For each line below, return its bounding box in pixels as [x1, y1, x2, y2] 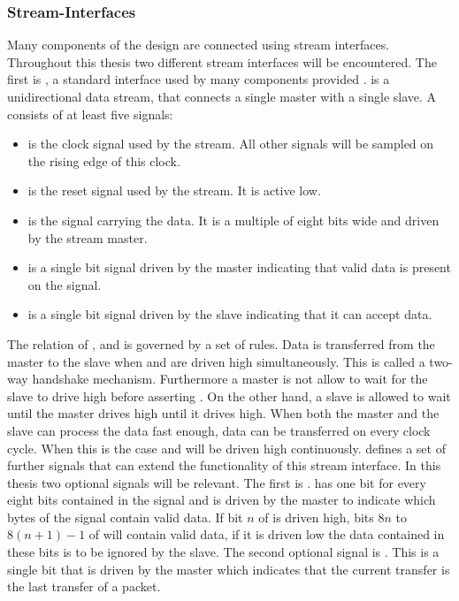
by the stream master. [27, 228, 148, 247]
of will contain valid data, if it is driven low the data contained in [88, 525, 445, 544]
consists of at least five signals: [7, 104, 173, 123]
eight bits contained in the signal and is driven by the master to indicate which [7, 491, 436, 509]
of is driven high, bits [258, 507, 374, 526]
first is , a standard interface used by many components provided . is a [7, 70, 390, 88]
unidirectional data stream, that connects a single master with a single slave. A [7, 87, 437, 105]
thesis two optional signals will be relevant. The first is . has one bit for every [7, 473, 426, 491]
